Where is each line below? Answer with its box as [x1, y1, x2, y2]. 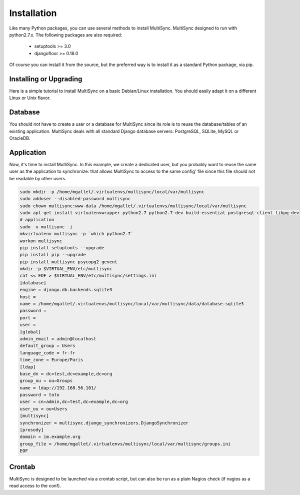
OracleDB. [9, 135, 30, 141]
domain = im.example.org [19, 434, 81, 440]
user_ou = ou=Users [19, 406, 67, 411]
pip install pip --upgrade [19, 252, 86, 258]
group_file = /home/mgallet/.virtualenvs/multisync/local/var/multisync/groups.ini [19, 441, 231, 446]
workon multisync [19, 238, 62, 244]
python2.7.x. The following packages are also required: [9, 32, 122, 38]
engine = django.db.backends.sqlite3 [19, 287, 112, 293]
